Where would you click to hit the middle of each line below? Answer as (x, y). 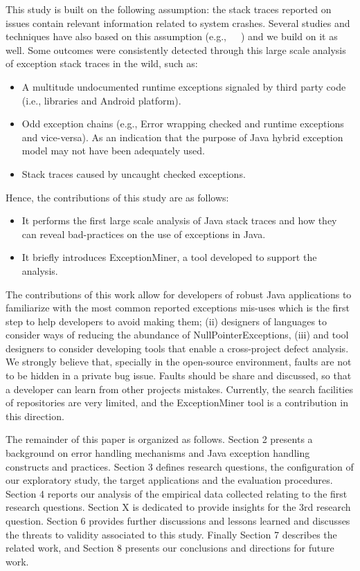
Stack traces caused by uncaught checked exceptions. (134, 173)
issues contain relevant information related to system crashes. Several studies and (178, 22)
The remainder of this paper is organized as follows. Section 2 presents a (159, 439)
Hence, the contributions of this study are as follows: (117, 197)
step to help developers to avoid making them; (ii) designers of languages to (166, 321)
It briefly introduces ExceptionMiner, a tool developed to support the (169, 257)
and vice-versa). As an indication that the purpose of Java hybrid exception (182, 137)
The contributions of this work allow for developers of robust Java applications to (179, 294)
